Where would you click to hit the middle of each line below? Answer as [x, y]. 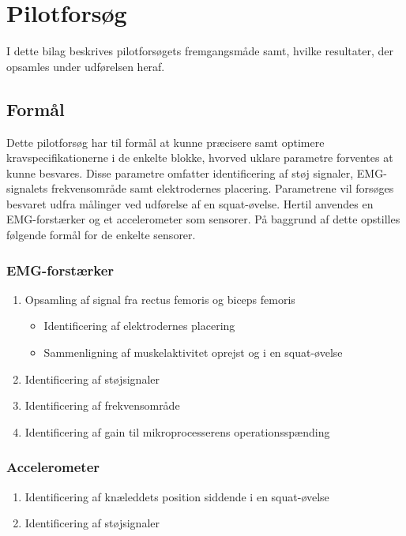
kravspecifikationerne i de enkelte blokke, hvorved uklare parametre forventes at [200, 157]
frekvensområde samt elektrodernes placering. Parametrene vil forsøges [222, 188]
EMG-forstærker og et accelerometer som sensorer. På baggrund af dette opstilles [203, 219]
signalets [27, 188]
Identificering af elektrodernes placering [139, 326]
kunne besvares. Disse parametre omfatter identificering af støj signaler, [180, 172]
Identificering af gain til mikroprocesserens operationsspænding [177, 431]
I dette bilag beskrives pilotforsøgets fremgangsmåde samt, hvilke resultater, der [200, 51]
